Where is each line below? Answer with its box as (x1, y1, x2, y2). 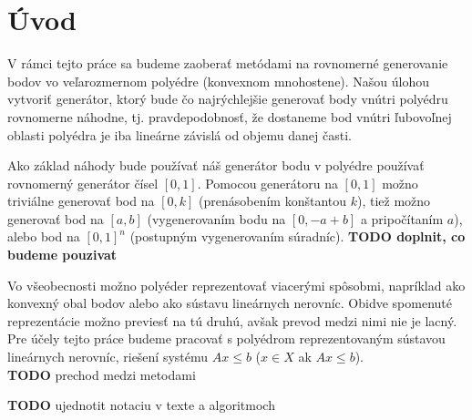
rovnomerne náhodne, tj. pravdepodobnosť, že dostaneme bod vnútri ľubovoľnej (7, 107, 452, 126)
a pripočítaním (360, 209, 444, 228)
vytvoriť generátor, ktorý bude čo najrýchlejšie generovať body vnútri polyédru (7, 89, 448, 108)
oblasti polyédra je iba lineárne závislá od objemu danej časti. (7, 125, 352, 144)
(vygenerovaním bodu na (147, 209, 286, 228)
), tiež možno (356, 191, 431, 210)
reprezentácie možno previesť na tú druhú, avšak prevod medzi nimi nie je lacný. (7, 311, 457, 330)
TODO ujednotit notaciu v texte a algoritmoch (7, 395, 275, 415)
